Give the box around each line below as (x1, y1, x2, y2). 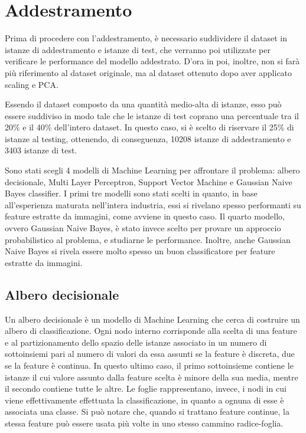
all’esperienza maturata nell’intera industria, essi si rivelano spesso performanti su (5, 198, 301, 211)
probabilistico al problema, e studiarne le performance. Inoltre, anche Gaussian (5, 233, 291, 245)
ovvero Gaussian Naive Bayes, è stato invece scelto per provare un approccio (5, 222, 281, 234)
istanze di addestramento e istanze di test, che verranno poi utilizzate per (5, 43, 271, 55)
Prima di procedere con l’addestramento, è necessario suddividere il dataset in (5, 32, 287, 44)
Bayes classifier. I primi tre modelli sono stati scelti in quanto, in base (5, 187, 258, 199)
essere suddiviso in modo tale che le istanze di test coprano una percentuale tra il (5, 109, 299, 122)
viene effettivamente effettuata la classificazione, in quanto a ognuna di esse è (5, 393, 284, 406)
